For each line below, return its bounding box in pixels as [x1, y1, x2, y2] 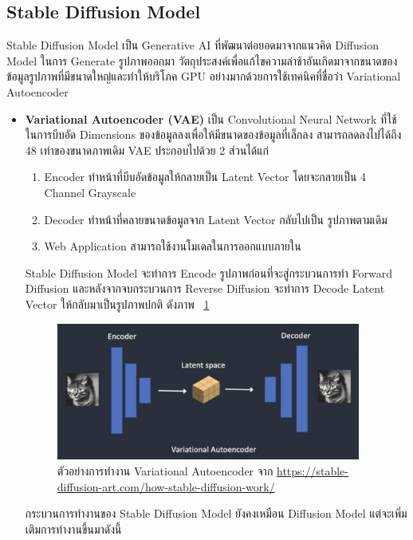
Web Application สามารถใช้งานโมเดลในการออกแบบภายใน [44, 238, 301, 254]
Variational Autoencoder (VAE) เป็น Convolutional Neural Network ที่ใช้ [25, 110, 397, 127]
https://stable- [277, 463, 348, 479]
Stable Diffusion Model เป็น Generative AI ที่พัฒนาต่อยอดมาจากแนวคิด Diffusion [6, 37, 379, 53]
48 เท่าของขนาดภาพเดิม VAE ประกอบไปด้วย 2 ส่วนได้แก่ [25, 141, 269, 158]
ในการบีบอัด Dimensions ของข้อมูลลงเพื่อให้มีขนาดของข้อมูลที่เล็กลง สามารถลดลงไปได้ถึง [25, 126, 402, 143]
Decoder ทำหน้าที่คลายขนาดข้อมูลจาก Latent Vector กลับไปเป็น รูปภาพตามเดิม [44, 211, 387, 227]
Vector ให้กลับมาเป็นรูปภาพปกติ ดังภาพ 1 [25, 295, 210, 312]
